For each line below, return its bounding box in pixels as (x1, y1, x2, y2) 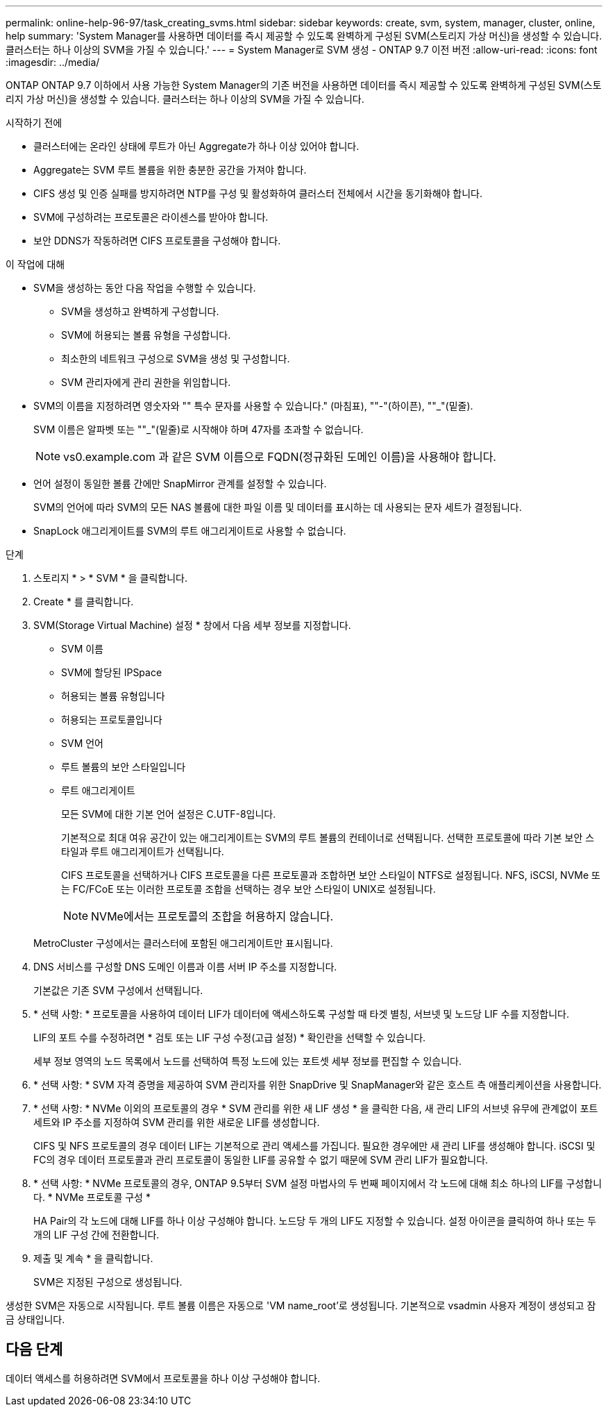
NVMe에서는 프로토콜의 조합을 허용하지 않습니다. (91, 909, 334, 923)
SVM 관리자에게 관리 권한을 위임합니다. (61, 376, 231, 388)
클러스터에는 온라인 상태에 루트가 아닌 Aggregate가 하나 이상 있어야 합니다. (33, 140, 360, 152)
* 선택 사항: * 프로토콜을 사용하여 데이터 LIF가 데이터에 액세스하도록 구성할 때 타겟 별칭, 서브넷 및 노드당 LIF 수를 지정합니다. (33, 1008, 569, 1020)
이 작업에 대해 (6, 258, 65, 270)
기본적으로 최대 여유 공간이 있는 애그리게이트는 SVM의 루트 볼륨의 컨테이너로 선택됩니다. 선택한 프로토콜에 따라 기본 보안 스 (61, 832, 595, 843)
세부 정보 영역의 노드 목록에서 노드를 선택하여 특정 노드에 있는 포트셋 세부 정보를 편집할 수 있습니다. (33, 1055, 462, 1067)
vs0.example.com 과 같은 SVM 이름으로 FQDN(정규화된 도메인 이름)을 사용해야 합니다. (63, 450, 496, 464)
